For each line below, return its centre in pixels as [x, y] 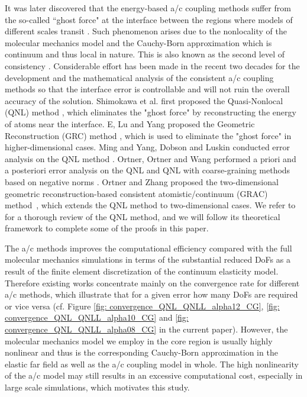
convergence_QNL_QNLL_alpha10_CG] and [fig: [97, 317]
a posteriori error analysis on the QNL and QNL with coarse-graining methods [148, 170]
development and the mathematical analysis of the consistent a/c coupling [139, 77]
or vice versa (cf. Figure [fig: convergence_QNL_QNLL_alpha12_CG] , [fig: [142, 306]
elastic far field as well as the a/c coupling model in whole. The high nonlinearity [152, 364]
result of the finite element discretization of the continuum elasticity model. [142, 271]
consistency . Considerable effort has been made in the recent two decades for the [152, 65]
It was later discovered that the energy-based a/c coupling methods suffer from [148, 8]
